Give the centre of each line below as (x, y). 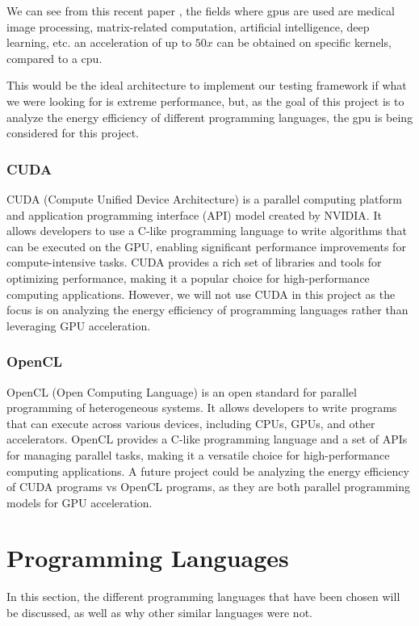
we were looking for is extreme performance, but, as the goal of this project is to (205, 101)
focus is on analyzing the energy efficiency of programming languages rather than (207, 310)
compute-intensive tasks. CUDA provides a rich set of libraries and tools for (194, 262)
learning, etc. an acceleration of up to (99, 42)
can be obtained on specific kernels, (304, 42)
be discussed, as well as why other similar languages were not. (159, 612)
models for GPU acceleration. (80, 502)
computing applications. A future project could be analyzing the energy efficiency (208, 471)
